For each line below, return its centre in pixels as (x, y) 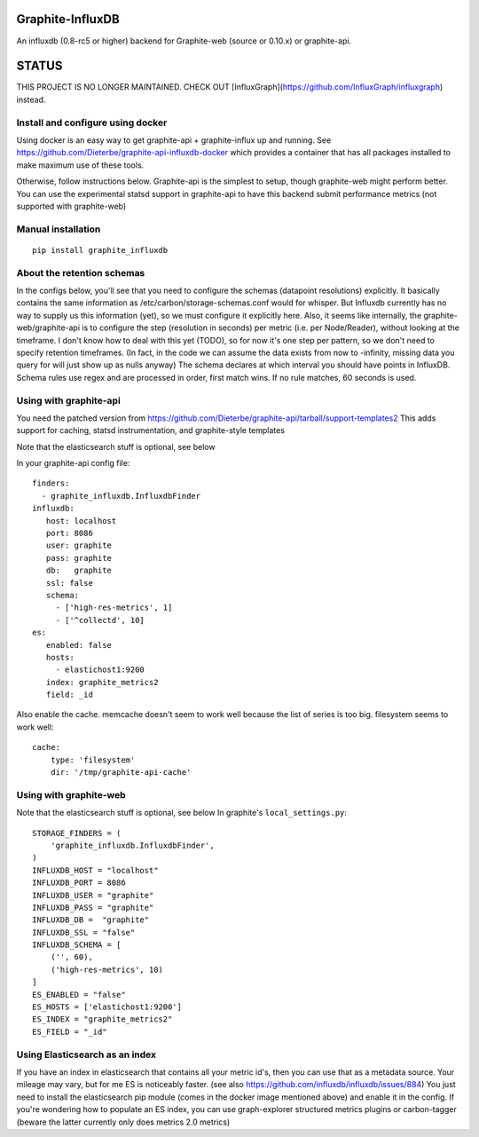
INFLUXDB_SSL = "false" (84, 932)
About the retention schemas (81, 272)
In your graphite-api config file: (73, 463)
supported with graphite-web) (71, 206)
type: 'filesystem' (93, 760)
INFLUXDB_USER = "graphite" (93, 895)
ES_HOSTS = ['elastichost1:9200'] (107, 1007)
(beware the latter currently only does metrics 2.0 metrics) (123, 1122)
